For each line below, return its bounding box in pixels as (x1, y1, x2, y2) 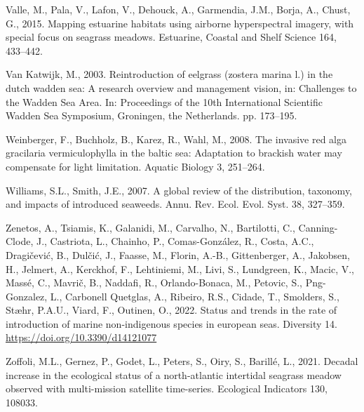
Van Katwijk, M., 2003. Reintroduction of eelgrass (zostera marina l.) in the (6, 67, 333, 81)
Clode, (6, 234, 34, 248)
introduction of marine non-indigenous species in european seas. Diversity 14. (6, 316, 337, 331)
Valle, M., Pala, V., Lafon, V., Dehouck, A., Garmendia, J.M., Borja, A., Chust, (6, 2, 351, 16)
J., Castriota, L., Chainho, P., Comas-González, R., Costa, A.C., (36, 234, 314, 248)
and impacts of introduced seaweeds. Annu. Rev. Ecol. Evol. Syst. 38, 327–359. (6, 197, 345, 211)
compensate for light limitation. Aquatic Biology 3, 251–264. (6, 159, 265, 173)
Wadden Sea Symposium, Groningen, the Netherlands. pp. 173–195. (6, 108, 297, 123)
